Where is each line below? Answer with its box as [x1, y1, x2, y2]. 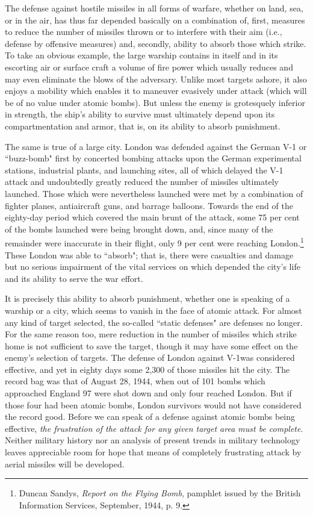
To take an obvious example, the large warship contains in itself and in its [5, 49, 278, 61]
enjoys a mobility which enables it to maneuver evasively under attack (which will [5, 84, 307, 97]
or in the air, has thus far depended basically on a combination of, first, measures [5, 13, 305, 26]
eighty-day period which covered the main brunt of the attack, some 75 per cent [5, 211, 300, 223]
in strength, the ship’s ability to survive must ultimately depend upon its [5, 108, 275, 120]
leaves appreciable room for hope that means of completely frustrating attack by [5, 446, 302, 458]
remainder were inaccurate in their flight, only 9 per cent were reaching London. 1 [5, 235, 304, 249]
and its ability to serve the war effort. [5, 272, 143, 284]
